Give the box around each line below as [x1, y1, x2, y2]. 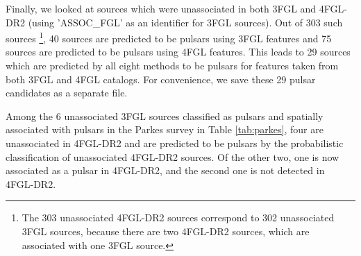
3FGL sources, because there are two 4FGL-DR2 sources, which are [22, 223, 310, 238]
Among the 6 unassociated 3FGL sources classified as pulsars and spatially [6, 108, 324, 123]
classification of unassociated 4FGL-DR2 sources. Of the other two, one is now [6, 149, 339, 164]
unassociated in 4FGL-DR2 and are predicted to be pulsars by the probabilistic [6, 136, 344, 150]
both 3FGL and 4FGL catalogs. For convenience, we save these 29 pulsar [6, 71, 316, 86]
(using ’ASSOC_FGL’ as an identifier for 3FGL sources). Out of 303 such [28, 15, 343, 29]
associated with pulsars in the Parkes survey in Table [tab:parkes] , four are [6, 122, 324, 137]
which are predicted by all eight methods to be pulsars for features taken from [6, 58, 339, 73]
